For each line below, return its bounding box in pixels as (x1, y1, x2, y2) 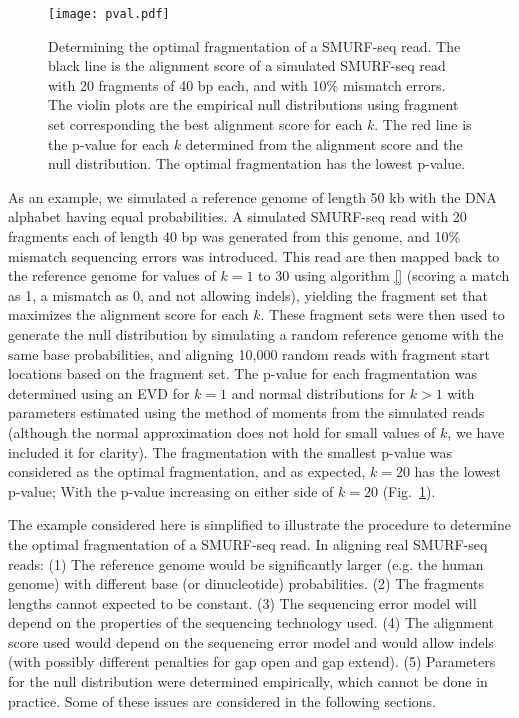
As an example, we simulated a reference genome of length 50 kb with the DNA (8, 186, 497, 207)
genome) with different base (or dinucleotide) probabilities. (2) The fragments (8, 573, 484, 594)
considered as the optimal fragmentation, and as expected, (8, 461, 366, 482)
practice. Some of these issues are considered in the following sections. (8, 690, 436, 711)
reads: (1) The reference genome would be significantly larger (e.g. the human (8, 553, 484, 574)
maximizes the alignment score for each (8, 304, 249, 325)
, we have (447, 421, 505, 442)
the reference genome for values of (8, 265, 216, 286)
